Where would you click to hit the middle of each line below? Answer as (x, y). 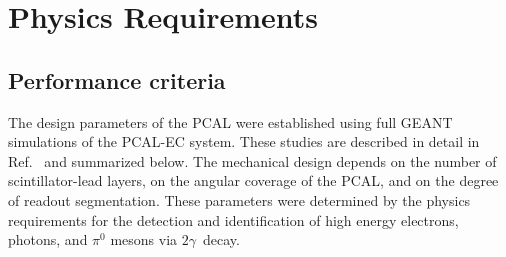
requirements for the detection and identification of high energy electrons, (233, 219)
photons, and (48, 239)
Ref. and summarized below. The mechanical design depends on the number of (252, 160)
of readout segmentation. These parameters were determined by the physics (239, 199)
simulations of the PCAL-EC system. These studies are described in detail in (244, 141)
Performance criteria (117, 79)
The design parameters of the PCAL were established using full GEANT (230, 121)
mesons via (144, 239)
